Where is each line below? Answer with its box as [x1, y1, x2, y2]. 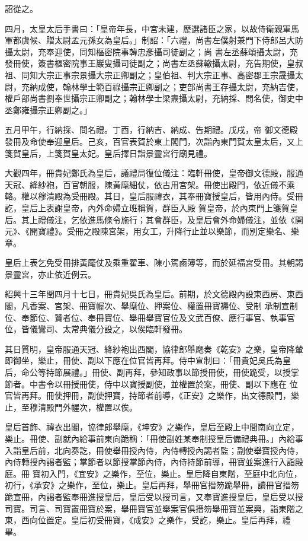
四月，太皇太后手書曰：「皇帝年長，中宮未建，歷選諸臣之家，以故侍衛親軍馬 [5, 22, 299, 34]
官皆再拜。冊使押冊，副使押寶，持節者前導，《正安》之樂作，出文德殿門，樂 [5, 389, 299, 402]
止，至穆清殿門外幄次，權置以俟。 [5, 400, 137, 413]
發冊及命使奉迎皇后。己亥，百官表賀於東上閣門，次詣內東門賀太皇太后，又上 [5, 135, 303, 147]
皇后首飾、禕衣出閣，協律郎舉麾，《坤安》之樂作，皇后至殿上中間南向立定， [5, 421, 299, 433]
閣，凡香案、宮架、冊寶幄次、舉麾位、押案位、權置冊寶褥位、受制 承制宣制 [5, 300, 298, 312]
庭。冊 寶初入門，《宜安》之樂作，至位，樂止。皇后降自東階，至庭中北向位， [5, 467, 302, 479]
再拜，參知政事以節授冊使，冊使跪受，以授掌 [124, 366, 299, 378]
